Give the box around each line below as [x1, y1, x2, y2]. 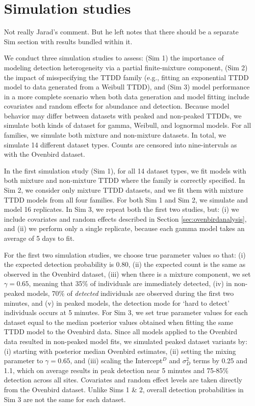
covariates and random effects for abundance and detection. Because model [4, 101, 229, 111]
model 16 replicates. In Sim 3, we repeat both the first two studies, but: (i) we [4, 204, 239, 214]
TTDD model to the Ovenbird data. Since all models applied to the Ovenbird [4, 326, 237, 337]
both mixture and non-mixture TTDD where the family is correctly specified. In [4, 175, 245, 185]
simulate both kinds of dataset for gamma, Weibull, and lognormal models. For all [4, 120, 251, 130]
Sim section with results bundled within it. [4, 36, 132, 46]
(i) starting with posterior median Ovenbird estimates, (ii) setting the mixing [4, 346, 236, 356]
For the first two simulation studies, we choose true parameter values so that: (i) [4, 249, 246, 260]
